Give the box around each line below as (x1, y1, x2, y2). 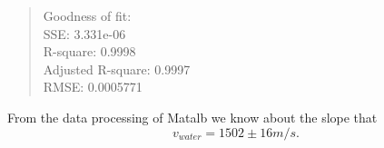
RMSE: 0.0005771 (43, 77, 143, 96)
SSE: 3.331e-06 (43, 24, 126, 43)
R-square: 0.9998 (43, 42, 136, 61)
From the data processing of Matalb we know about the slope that (7, 107, 378, 126)
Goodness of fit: (43, 6, 132, 25)
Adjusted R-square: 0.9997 (43, 59, 191, 78)
